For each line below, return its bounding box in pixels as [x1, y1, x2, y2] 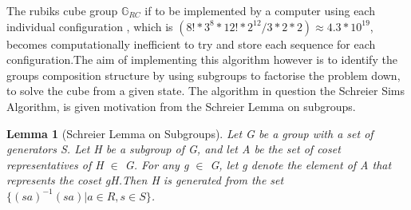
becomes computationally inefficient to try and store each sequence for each [6, 35, 376, 52]
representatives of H [6, 156, 104, 172]
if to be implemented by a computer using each [144, 2, 375, 18]
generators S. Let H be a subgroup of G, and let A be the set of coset [6, 141, 341, 157]
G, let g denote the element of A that [210, 156, 392, 172]
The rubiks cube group [6, 2, 118, 18]
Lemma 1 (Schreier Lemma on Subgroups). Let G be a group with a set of [6, 125, 373, 141]
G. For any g [124, 156, 189, 172]
